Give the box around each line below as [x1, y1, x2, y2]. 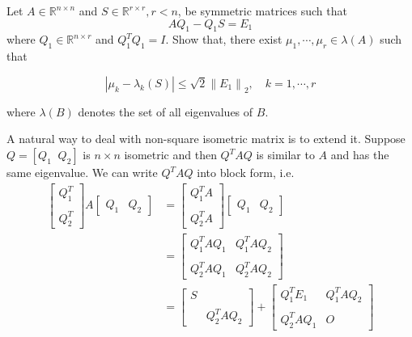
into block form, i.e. [197, 164, 295, 181]
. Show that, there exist [165, 31, 282, 48]
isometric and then [124, 146, 217, 163]
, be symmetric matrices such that [177, 2, 347, 19]
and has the [330, 146, 389, 163]
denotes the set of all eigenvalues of [78, 103, 253, 120]
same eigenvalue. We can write [6, 164, 158, 181]
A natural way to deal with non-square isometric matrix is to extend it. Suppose [6, 130, 406, 147]
